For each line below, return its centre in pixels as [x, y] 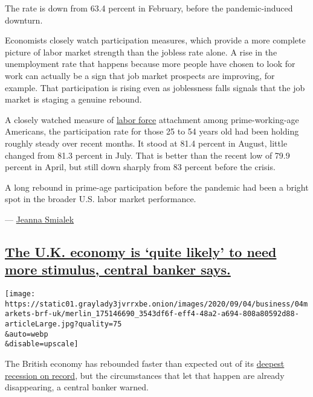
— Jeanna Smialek [40, 219]
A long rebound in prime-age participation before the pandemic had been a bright [157, 187]
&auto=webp [27, 334]
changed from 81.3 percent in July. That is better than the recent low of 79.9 [147, 155]
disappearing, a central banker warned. [77, 387]
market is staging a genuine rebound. [73, 99]
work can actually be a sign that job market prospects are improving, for [140, 75]
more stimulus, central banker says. [118, 269]
